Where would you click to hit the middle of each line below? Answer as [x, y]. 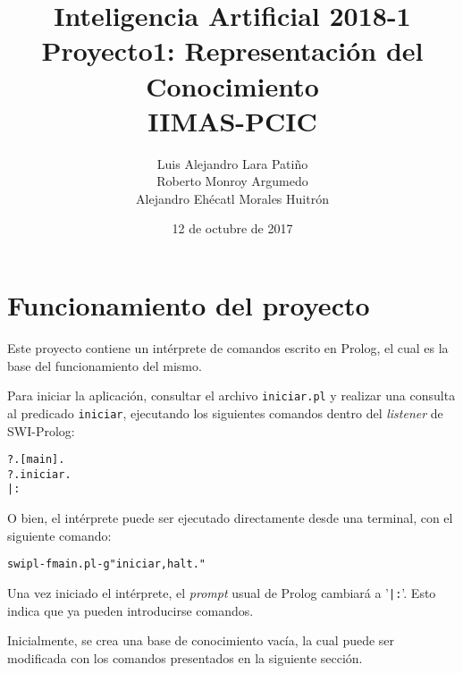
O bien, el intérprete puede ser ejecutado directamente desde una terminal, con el [230, 518]
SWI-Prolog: [41, 430]
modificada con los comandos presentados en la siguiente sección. [185, 657]
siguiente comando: [59, 535]
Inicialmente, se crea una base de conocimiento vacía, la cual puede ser [201, 640]
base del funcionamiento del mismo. [105, 365]
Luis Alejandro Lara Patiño [232, 163]
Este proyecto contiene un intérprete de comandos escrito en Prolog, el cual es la [228, 348]
